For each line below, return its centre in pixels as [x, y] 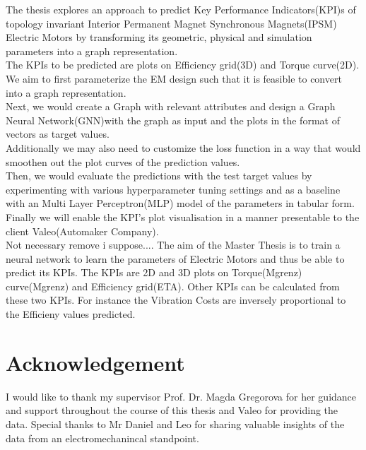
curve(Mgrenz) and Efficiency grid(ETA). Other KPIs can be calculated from [173, 286]
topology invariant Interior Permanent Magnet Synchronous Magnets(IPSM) [171, 23]
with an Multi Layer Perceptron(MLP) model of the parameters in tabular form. [180, 203]
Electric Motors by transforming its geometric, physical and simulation [159, 37]
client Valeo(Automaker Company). [82, 231]
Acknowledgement [95, 362]
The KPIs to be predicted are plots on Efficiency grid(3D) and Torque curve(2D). [183, 65]
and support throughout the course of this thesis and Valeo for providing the [172, 410]
